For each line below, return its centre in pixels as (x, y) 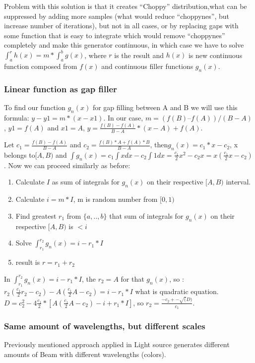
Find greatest (36, 215)
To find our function (35, 107)
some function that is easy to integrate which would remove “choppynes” (115, 35)
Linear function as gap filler (61, 89)
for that (132, 278)
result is (28, 262)
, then (159, 145)
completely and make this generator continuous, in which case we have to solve (124, 45)
